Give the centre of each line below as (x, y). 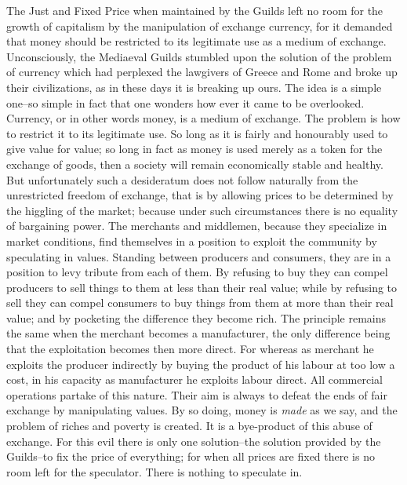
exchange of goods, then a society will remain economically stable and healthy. (195, 164)
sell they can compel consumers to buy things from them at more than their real (200, 303)
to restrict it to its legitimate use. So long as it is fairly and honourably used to (197, 133)
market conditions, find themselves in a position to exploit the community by (192, 241)
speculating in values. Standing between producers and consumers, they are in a (199, 256)
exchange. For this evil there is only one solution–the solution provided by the (194, 441)
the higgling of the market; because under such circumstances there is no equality (202, 210)
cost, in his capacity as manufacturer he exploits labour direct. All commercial (194, 379)
